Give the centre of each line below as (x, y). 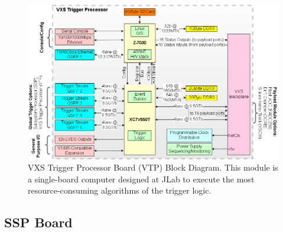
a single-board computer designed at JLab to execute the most (141, 179)
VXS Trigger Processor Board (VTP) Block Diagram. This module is (153, 167)
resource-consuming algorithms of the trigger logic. (120, 190)
